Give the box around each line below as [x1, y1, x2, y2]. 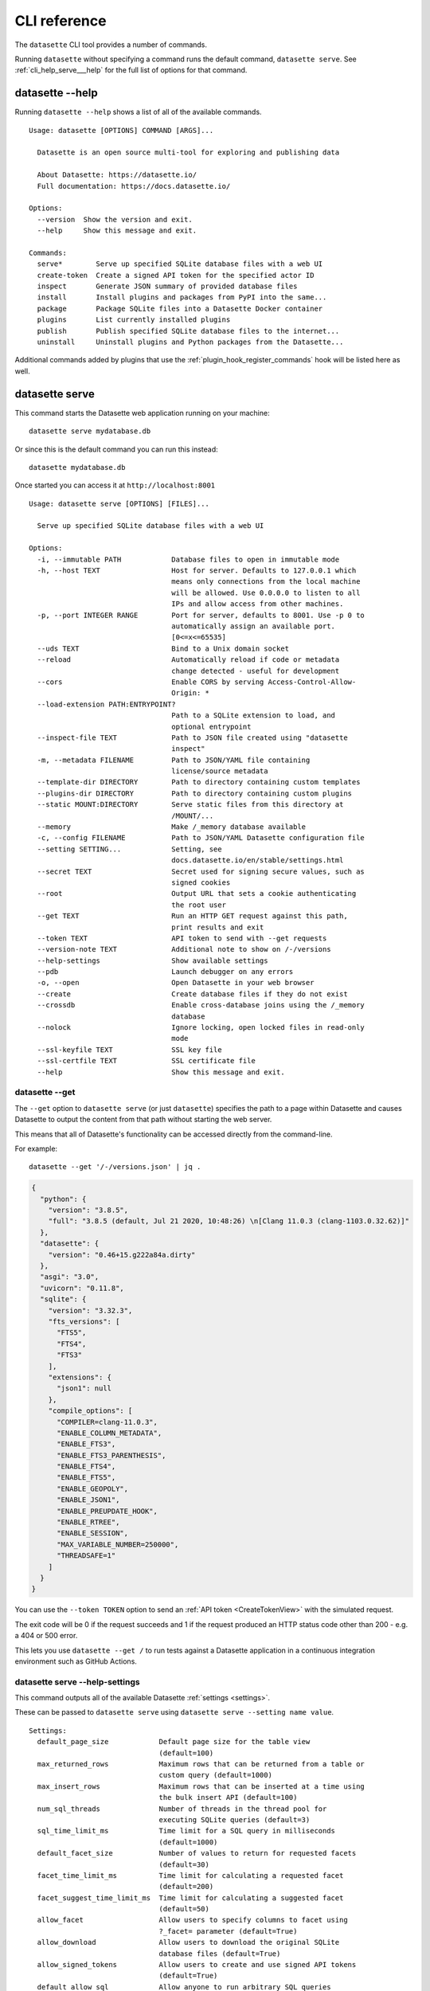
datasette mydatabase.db [29, 463, 126, 471]
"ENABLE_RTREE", [57, 1518, 120, 1527]
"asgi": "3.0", [40, 1273, 100, 1281]
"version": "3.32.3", [48, 1306, 133, 1315]
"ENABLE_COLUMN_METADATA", [57, 1428, 162, 1438]
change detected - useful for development [171, 666, 340, 675]
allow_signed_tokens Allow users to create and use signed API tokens [37, 1960, 357, 1969]
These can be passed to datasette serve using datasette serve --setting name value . [14, 1707, 334, 1717]
